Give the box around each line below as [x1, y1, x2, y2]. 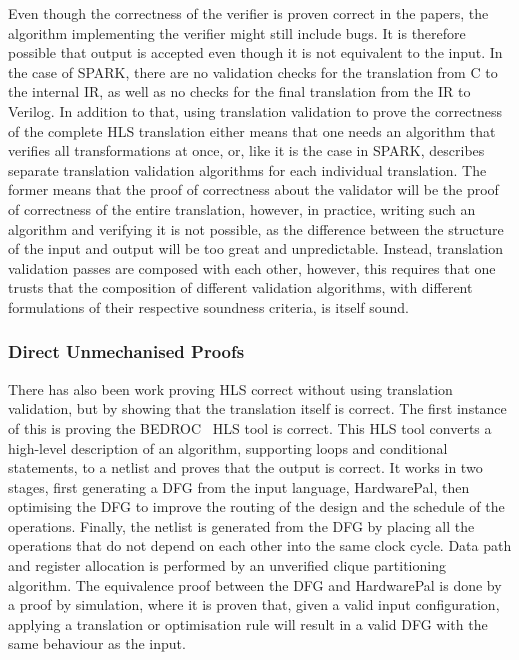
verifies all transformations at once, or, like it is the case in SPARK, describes [8, 140, 485, 161]
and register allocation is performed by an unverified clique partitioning [8, 555, 446, 576]
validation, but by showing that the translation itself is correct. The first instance [8, 398, 507, 419]
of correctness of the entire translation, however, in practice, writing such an [8, 198, 476, 219]
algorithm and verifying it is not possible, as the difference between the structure [8, 218, 504, 239]
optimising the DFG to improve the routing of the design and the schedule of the [8, 496, 505, 517]
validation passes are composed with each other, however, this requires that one [8, 257, 496, 278]
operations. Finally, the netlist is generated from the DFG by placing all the [8, 515, 475, 536]
